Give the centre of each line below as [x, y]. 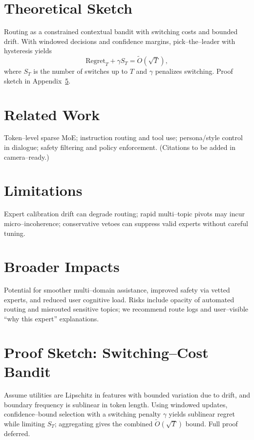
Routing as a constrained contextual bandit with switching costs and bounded [121, 31]
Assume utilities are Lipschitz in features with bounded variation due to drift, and [127, 394]
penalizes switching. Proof [194, 71]
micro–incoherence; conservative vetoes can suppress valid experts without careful [126, 223]
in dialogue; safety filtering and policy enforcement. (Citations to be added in [120, 147]
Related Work [52, 114]
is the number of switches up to [81, 71]
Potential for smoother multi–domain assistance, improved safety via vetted [117, 290]
